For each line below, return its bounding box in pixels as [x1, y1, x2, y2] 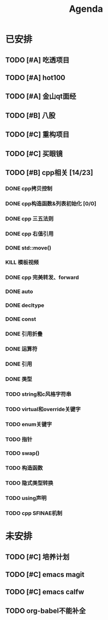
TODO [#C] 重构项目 [5, 130, 70, 139]
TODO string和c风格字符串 [5, 391, 72, 398]
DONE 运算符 [5, 345, 37, 352]
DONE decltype [5, 302, 45, 309]
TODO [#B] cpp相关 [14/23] [5, 168, 94, 177]
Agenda [69, 3, 103, 15]
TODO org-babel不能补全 [5, 606, 86, 615]
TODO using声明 [5, 495, 47, 502]
